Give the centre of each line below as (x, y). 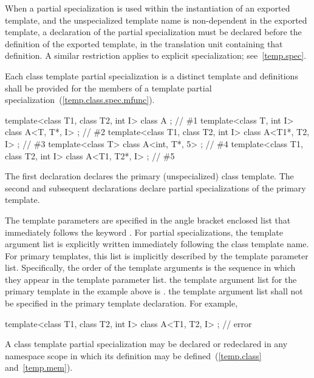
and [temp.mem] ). (39, 367)
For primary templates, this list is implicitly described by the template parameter (157, 255)
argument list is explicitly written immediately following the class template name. (157, 244)
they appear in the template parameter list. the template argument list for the (151, 279)
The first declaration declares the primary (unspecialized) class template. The (149, 176)
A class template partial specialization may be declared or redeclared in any (146, 344)
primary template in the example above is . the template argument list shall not (154, 291)
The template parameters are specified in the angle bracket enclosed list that (148, 220)
